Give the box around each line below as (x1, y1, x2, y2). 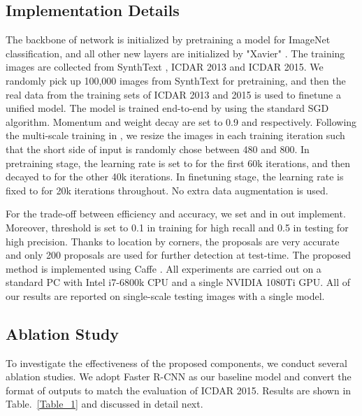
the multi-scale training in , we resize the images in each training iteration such (6, 128, 345, 143)
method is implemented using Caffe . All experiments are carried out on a (6, 261, 321, 275)
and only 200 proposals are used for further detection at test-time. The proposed (6, 248, 352, 262)
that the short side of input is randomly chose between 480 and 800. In (6, 141, 310, 156)
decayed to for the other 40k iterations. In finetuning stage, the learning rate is (6, 169, 344, 184)
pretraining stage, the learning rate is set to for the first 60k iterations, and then (6, 155, 351, 170)
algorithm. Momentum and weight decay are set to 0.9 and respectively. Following (6, 114, 357, 129)
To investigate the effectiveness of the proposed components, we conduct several (6, 355, 347, 370)
